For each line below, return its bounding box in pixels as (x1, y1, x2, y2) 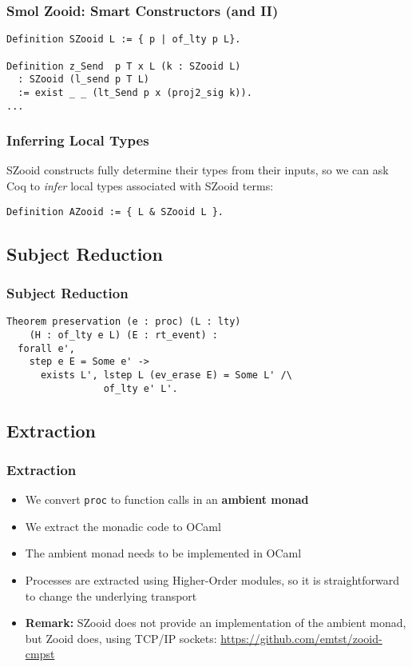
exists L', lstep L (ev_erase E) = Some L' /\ (40, 369, 292, 381)
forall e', (18, 342, 75, 354)
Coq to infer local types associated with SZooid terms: (6, 177, 274, 194)
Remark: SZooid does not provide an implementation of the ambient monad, (25, 614, 406, 631)
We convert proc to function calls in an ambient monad (25, 491, 309, 508)
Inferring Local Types (6, 130, 149, 150)
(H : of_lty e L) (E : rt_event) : (29, 329, 218, 341)
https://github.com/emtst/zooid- (220, 629, 382, 646)
